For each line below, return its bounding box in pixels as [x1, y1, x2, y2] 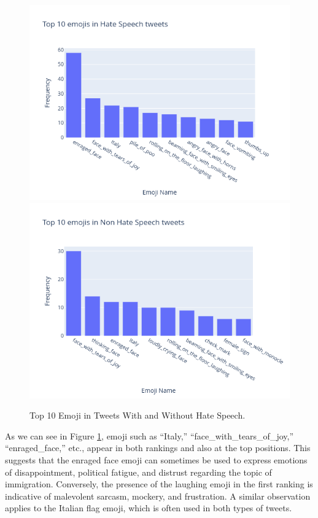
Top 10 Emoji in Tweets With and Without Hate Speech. [29, 409, 246, 422]
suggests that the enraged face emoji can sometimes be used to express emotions [5, 453, 308, 466]
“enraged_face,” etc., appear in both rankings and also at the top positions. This [5, 441, 311, 454]
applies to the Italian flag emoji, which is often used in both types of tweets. [5, 501, 292, 514]
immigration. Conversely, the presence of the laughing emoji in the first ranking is [5, 477, 313, 490]
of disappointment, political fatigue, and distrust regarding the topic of [5, 465, 272, 478]
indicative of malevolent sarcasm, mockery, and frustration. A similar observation [5, 489, 311, 502]
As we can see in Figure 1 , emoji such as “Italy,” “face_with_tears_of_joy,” [5, 429, 294, 442]
